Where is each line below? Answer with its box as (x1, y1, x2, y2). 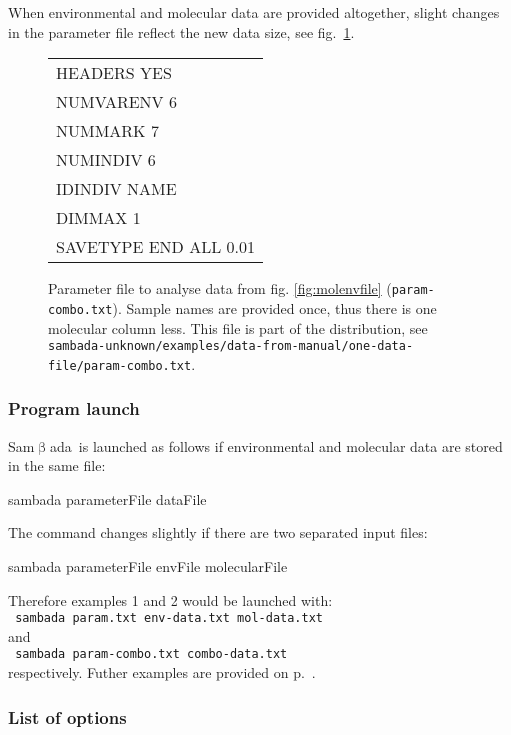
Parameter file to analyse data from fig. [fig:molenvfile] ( (48, 278, 392, 299)
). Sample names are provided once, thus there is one (112, 297, 437, 318)
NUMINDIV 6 (56, 148, 156, 172)
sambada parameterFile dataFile (8, 488, 207, 509)
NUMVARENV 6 (56, 90, 177, 114)
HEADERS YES (56, 61, 172, 85)
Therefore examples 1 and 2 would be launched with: (8, 589, 333, 610)
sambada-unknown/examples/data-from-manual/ (48, 339, 349, 354)
